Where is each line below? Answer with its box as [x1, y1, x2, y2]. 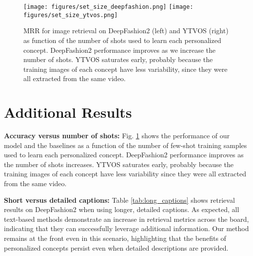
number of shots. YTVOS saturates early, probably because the [23, 54, 213, 64]
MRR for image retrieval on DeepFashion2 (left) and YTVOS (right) [23, 25, 229, 36]
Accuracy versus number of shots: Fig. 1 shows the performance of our [4, 130, 230, 140]
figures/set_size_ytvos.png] [23, 11, 118, 19]
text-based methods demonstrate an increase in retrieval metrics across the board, [4, 213, 249, 224]
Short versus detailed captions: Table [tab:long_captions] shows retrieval [4, 194, 235, 205]
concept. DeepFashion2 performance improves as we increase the [23, 44, 215, 55]
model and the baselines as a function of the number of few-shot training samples [4, 140, 247, 150]
